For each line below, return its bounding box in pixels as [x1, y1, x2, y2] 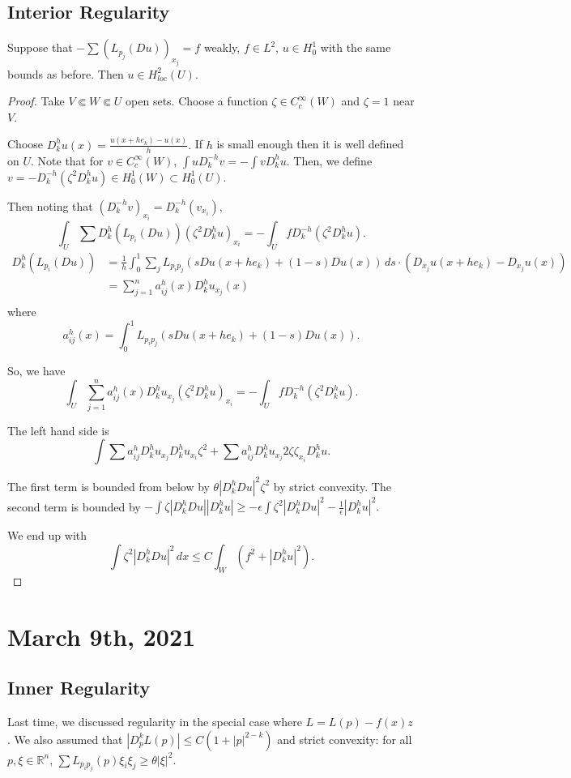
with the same [320, 39, 391, 56]
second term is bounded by [7, 498, 141, 515]
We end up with [7, 527, 87, 544]
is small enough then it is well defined [216, 135, 404, 152]
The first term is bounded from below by [7, 477, 210, 494]
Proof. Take [7, 92, 65, 109]
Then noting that [7, 197, 93, 214]
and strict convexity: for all [277, 730, 412, 747]
